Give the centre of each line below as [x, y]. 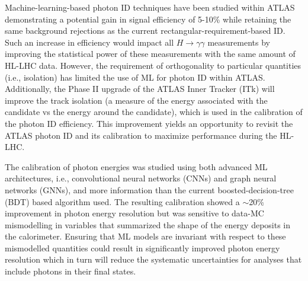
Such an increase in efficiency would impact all [89, 42]
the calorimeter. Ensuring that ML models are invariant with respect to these [145, 236]
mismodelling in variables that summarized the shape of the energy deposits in [148, 224]
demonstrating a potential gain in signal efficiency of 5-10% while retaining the [148, 19]
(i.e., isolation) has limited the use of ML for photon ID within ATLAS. [135, 77]
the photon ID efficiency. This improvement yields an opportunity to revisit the [149, 123]
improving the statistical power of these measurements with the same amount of [150, 54]
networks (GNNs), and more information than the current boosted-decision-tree [149, 189]
